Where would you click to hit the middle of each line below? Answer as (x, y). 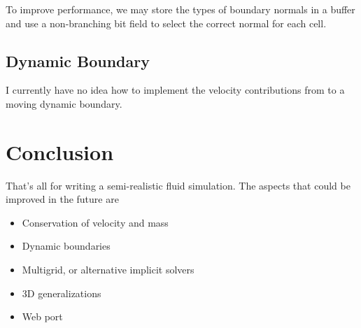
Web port (42, 316)
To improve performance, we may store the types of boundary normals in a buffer (180, 9)
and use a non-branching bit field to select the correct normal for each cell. (166, 23)
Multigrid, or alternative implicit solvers (108, 270)
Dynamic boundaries (66, 246)
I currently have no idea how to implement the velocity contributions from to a (175, 90)
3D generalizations (62, 293)
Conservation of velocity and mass (95, 222)
